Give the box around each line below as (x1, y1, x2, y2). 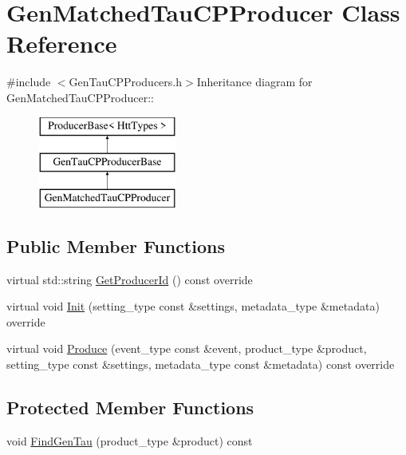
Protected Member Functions (6, 395, 254, 420)
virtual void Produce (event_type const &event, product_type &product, (6, 340, 367, 357)
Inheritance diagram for (196, 73, 313, 90)
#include (6, 73, 51, 90)
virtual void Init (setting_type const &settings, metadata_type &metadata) (6, 298, 380, 315)
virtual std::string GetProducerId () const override (6, 271, 253, 287)
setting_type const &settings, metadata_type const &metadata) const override (6, 356, 395, 373)
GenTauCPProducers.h (69, 73, 183, 90)
